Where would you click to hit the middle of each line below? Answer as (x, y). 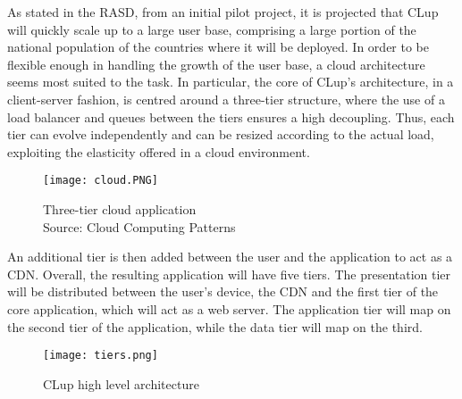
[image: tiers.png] (101, 356)
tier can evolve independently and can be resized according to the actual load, (221, 134)
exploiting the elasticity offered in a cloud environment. (159, 151)
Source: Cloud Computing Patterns (139, 226)
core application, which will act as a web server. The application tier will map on (229, 308)
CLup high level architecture (121, 383)
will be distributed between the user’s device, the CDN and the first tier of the (223, 291)
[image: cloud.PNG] (101, 181)
